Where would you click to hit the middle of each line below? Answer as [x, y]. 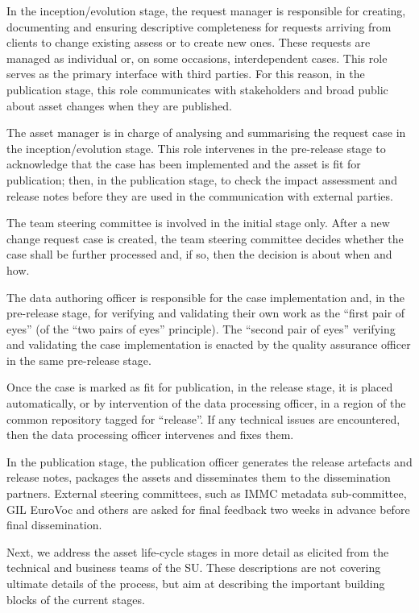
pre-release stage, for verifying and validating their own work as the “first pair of [206, 313]
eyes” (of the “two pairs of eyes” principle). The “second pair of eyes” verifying [201, 328]
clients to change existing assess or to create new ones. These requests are [189, 42]
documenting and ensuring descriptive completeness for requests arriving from [199, 26]
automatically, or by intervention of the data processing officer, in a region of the [206, 403]
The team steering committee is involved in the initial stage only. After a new [198, 223]
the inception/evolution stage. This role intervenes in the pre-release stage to [196, 148]
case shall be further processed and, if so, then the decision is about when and [199, 254]
